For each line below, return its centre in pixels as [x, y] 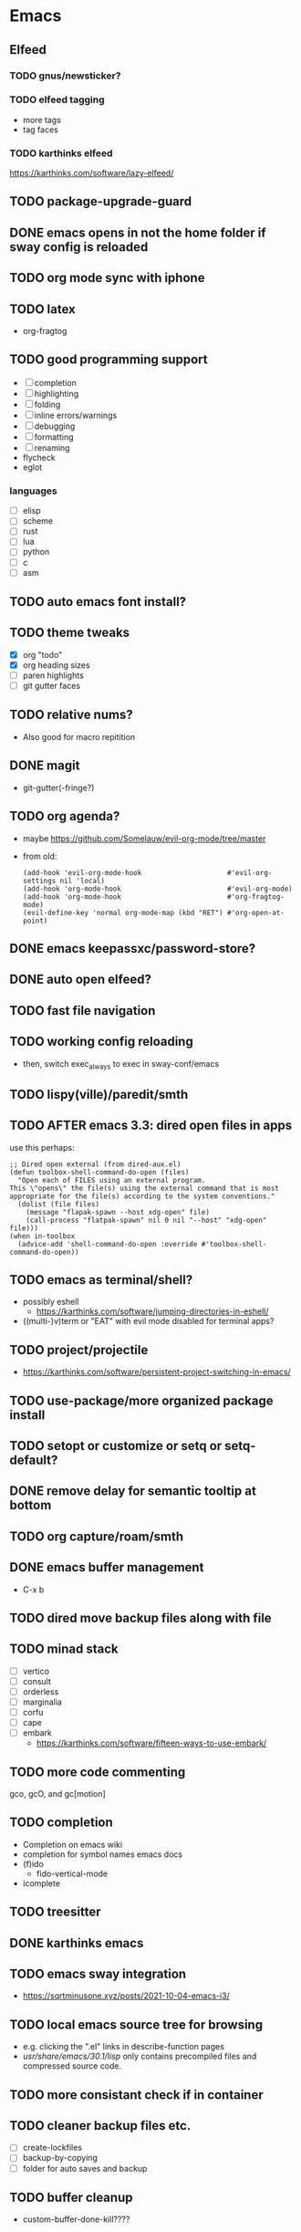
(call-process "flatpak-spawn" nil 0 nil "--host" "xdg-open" [146, 1220]
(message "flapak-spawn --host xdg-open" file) [118, 1212]
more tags [42, 120]
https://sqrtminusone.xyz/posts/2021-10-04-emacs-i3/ [126, 1996]
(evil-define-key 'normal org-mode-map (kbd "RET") [123, 913]
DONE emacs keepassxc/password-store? [133, 949]
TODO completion [62, 1823]
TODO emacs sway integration [98, 1973]
